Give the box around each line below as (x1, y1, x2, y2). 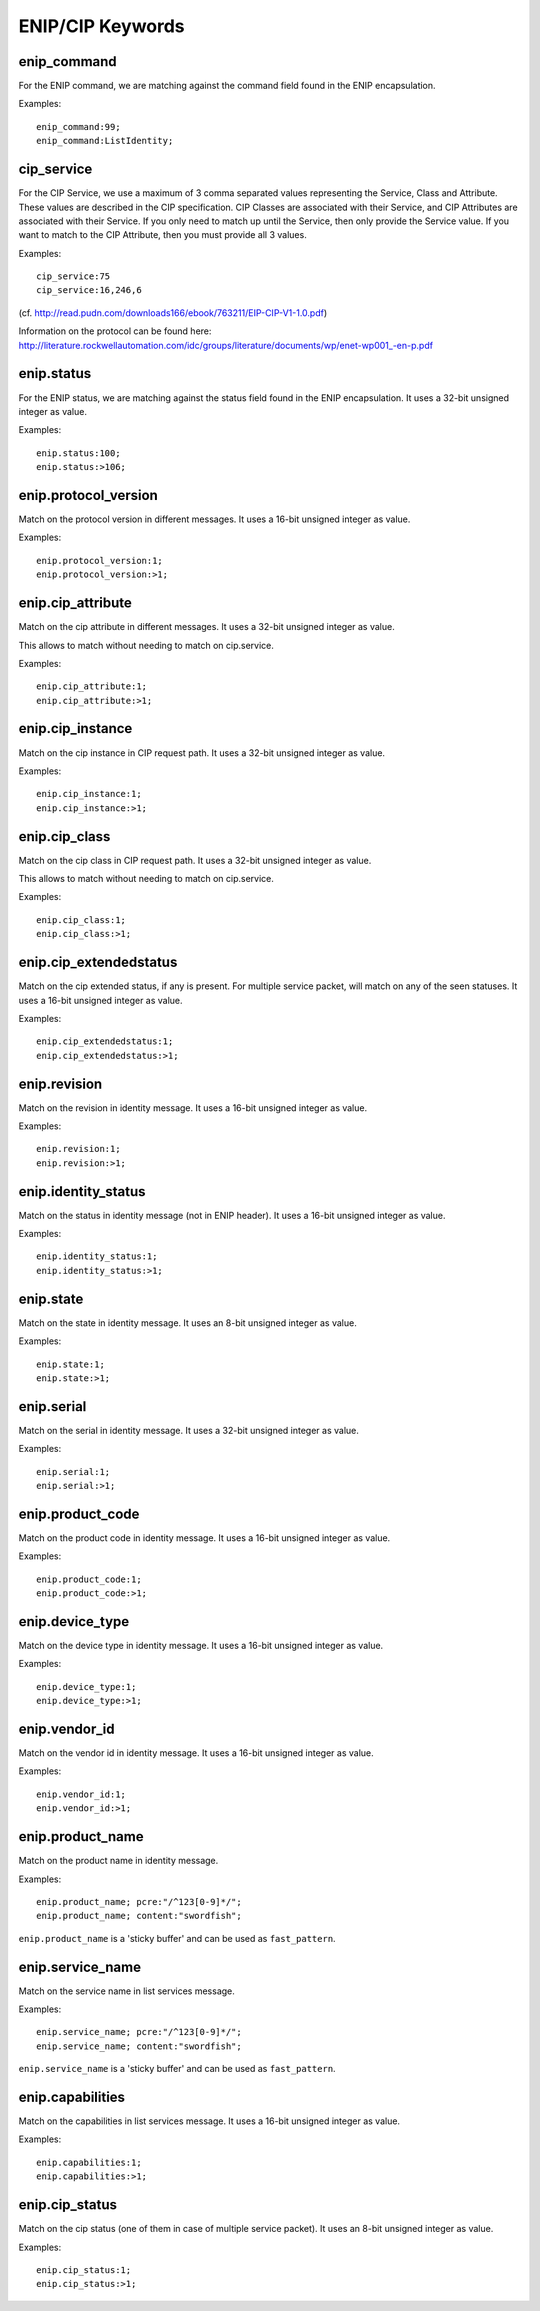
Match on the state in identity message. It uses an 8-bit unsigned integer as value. (18, 1316, 357, 1329)
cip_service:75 (36, 271, 111, 282)
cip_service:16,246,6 (36, 285, 142, 296)
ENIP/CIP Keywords (18, 15, 185, 37)
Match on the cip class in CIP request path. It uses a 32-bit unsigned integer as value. (18, 854, 372, 866)
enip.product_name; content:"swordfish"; (36, 1910, 242, 1922)
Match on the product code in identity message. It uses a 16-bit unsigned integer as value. (18, 1531, 391, 1544)
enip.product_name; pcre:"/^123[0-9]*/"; (36, 1896, 242, 1907)
